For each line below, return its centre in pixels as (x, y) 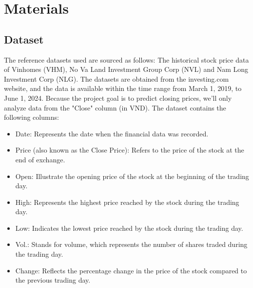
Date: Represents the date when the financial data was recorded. (112, 133)
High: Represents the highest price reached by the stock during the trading (127, 202)
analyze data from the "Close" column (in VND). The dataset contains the (115, 107)
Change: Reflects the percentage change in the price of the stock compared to (131, 270)
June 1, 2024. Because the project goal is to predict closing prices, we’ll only (118, 98)
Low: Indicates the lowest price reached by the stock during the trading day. (129, 228)
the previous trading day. (53, 280)
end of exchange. (40, 159)
